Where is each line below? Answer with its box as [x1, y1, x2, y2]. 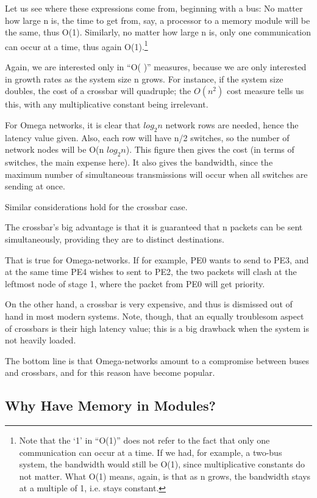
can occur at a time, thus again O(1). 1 [5, 38, 148, 53]
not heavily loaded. [5, 334, 76, 346]
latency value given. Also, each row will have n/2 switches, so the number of [5, 131, 290, 144]
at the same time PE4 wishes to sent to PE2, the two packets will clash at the [5, 265, 297, 278]
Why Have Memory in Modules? [5, 396, 216, 415]
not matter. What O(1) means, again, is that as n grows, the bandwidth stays [19, 469, 311, 482]
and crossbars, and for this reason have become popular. [5, 366, 215, 379]
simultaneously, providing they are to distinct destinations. [5, 232, 224, 245]
